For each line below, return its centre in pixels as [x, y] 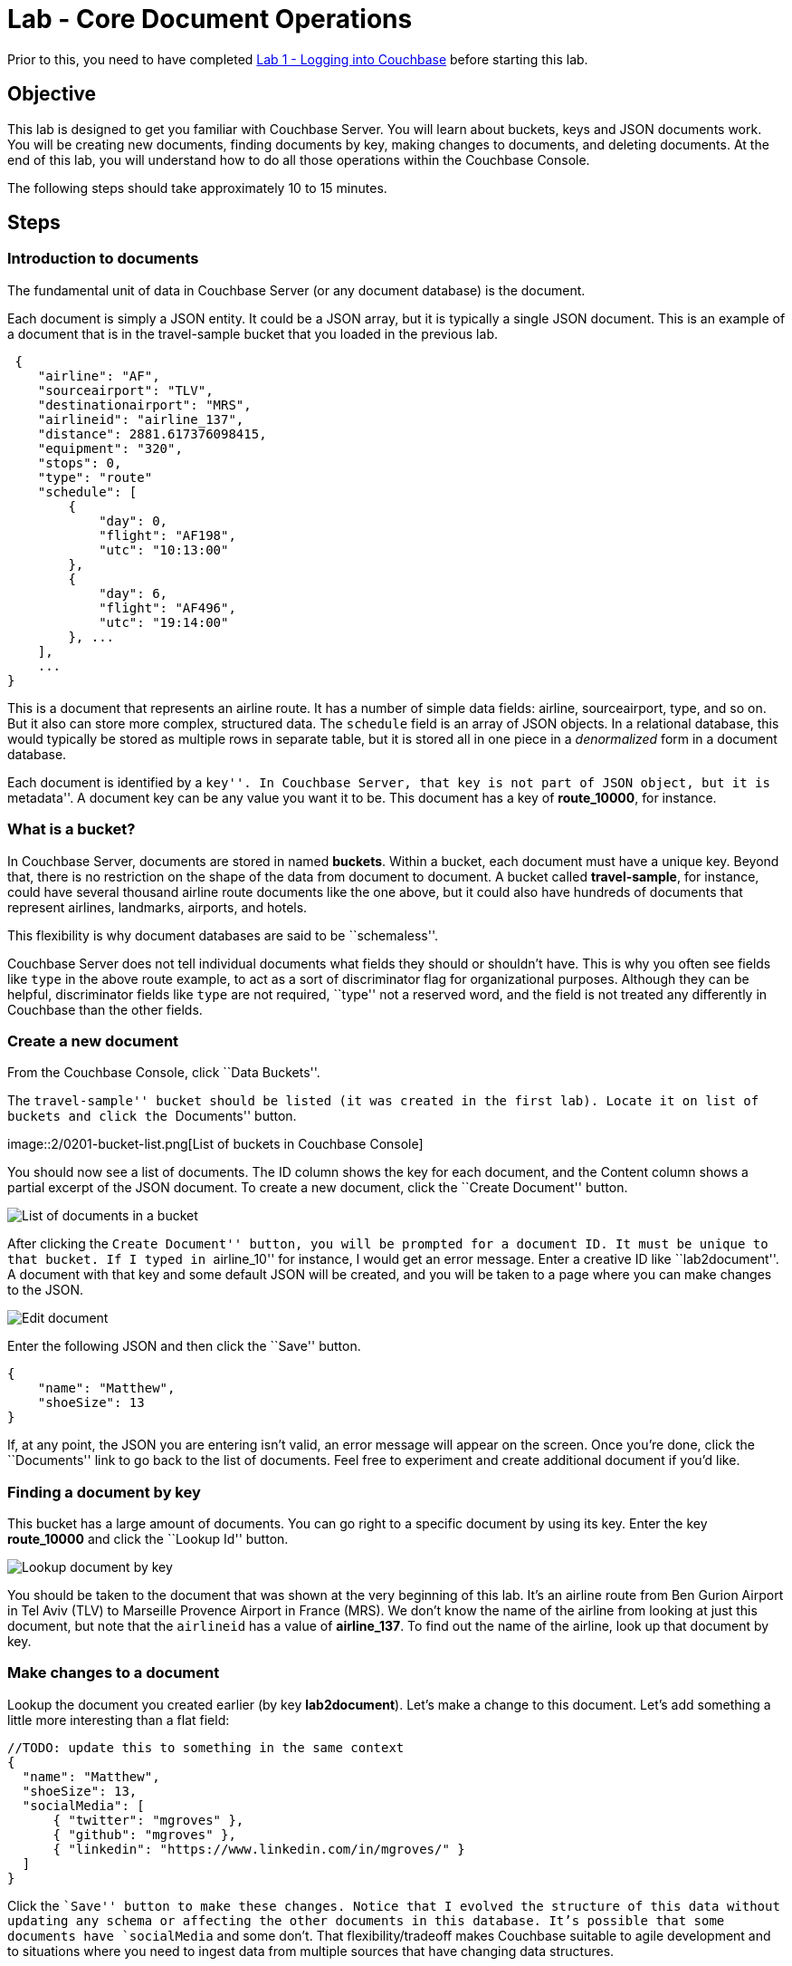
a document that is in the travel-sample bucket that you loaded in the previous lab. [253, 333]
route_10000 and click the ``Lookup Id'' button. [148, 1539]
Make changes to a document [114, 1673]
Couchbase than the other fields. [105, 1009]
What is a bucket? [72, 829]
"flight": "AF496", [167, 607]
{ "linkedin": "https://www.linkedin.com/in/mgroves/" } [259, 1849]
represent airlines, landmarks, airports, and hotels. [157, 907]
